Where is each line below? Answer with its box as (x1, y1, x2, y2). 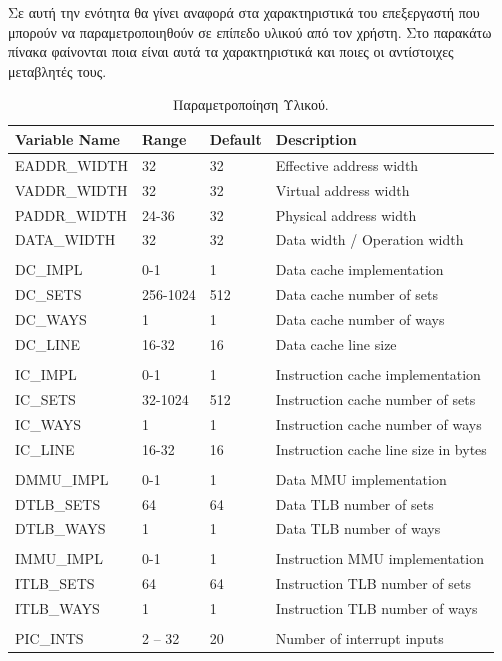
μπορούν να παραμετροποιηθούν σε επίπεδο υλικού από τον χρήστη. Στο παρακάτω (8, 21, 492, 42)
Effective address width (275, 154, 419, 175)
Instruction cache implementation (275, 364, 481, 385)
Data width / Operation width (275, 229, 464, 250)
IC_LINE (15, 438, 75, 459)
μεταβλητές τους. (8, 60, 107, 81)
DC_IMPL (15, 259, 83, 280)
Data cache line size (275, 333, 397, 354)
